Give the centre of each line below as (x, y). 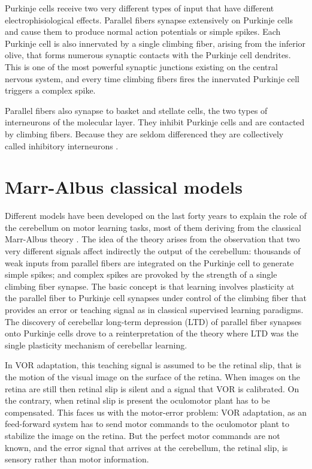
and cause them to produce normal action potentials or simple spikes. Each (143, 31)
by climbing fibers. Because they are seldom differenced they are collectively (144, 133)
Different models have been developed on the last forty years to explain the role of (156, 216)
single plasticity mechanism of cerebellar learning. (96, 345)
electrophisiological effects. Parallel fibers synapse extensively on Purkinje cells (149, 19)
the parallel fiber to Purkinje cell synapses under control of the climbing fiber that (156, 298)
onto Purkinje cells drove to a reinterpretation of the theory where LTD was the (152, 333)
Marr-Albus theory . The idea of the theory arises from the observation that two (152, 239)
